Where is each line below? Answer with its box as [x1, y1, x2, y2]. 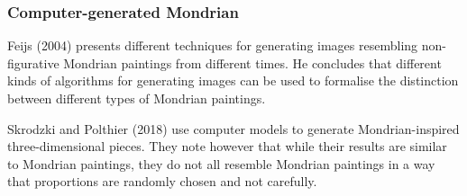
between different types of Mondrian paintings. [7, 89, 266, 107]
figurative [7, 53, 60, 72]
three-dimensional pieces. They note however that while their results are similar [7, 137, 447, 156]
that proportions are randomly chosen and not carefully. [7, 172, 317, 191]
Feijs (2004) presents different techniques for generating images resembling [7, 36, 418, 55]
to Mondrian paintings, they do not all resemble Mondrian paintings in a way [7, 154, 435, 173]
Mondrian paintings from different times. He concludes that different [63, 53, 442, 72]
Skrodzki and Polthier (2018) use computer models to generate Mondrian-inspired [7, 119, 460, 138]
